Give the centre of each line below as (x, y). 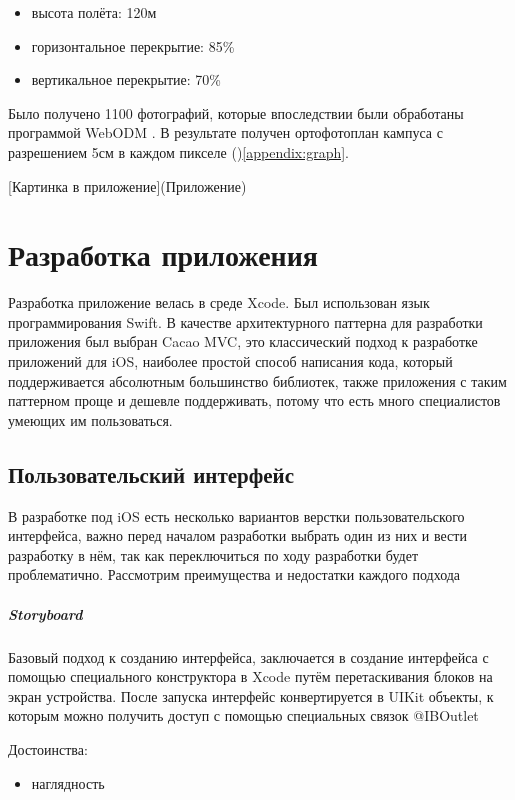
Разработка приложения (163, 254)
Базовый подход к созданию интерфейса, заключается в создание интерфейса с (248, 656)
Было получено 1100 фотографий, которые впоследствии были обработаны (236, 112)
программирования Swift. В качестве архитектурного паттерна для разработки (245, 321)
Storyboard (45, 613)
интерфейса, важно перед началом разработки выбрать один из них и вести (237, 535)
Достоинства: (48, 748)
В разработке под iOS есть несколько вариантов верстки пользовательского (236, 515)
